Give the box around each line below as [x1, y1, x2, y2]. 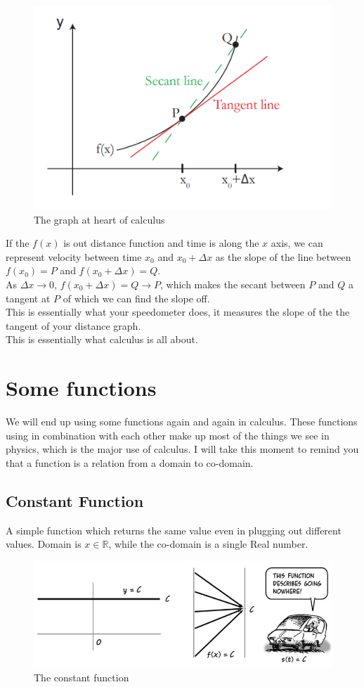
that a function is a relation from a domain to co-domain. [6, 455, 254, 470]
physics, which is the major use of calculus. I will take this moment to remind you [6, 442, 359, 456]
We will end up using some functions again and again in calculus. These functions [6, 414, 358, 429]
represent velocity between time [6, 249, 142, 264]
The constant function [34, 669, 129, 684]
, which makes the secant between [160, 276, 306, 291]
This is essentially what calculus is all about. [6, 332, 198, 347]
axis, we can [271, 236, 323, 250]
